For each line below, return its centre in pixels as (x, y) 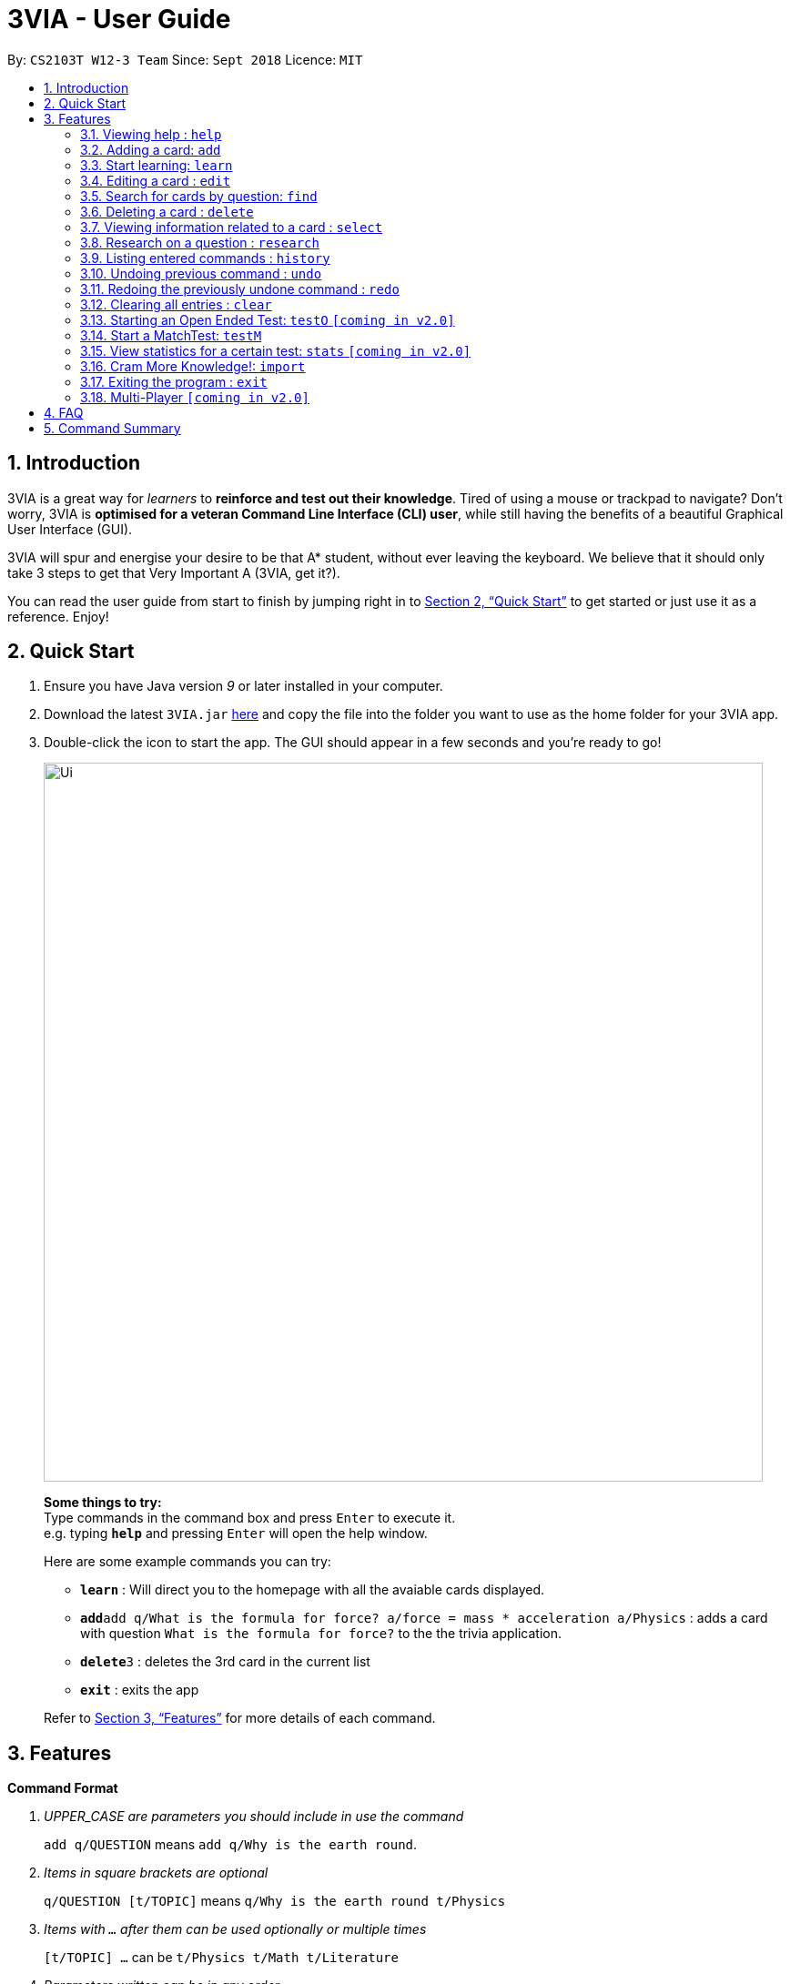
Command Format (63, 1788)
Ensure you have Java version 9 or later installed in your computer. (243, 686)
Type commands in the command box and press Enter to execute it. (250, 1518)
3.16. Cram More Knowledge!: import (193, 366)
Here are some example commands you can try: (187, 1562)
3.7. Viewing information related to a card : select (232, 227)
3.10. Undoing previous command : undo (201, 273)
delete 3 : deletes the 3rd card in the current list (225, 1662)
